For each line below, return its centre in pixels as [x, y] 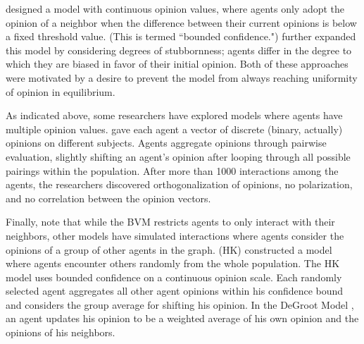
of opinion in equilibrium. [61, 91]
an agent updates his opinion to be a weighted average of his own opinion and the [182, 318]
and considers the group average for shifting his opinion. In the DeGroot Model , [180, 304]
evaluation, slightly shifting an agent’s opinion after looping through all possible [178, 156]
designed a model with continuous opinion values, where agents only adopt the [175, 8]
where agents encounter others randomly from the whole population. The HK [173, 263]
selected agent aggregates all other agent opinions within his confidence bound [175, 291]
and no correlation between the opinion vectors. [108, 198]
